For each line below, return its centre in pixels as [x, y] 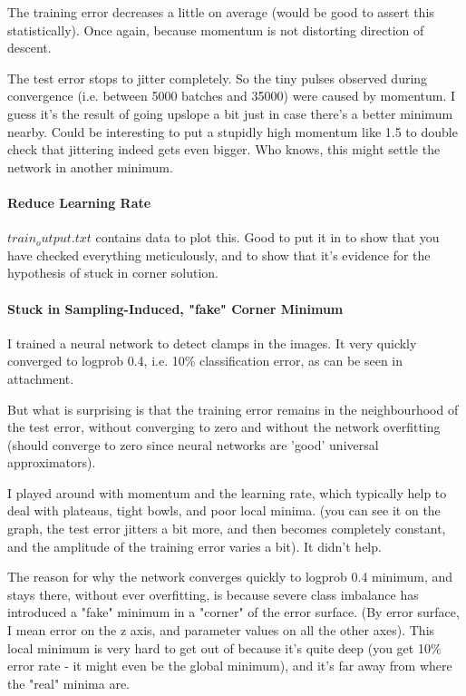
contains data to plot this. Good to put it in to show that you [267, 237]
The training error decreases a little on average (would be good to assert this [221, 12]
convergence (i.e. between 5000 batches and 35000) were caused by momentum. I [232, 96]
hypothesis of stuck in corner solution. [113, 273]
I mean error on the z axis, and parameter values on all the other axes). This [221, 630]
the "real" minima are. [68, 683]
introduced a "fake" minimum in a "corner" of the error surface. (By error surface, [233, 612]
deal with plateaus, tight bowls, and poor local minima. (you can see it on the [224, 510]
